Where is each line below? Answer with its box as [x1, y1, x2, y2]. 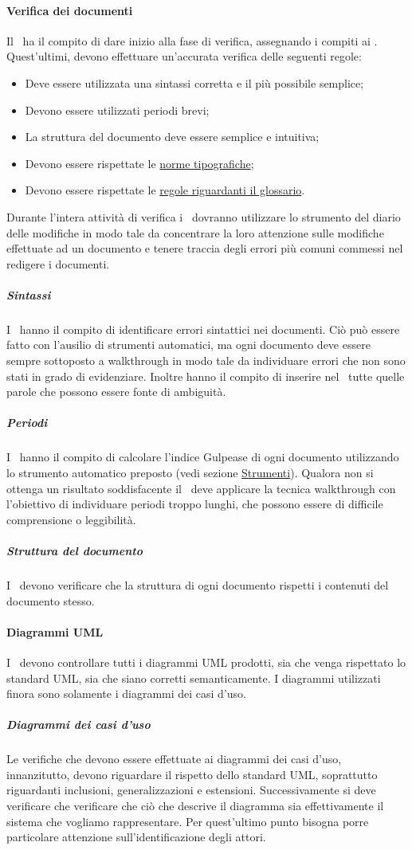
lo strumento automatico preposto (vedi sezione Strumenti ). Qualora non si [6, 464, 374, 481]
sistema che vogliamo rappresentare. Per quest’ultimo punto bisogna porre [6, 813, 369, 829]
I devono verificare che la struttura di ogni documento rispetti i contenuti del [6, 576, 389, 593]
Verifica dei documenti [6, 2, 133, 18]
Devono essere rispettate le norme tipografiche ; [25, 155, 254, 171]
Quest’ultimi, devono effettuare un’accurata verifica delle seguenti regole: [6, 48, 362, 65]
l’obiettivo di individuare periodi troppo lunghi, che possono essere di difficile [6, 496, 383, 512]
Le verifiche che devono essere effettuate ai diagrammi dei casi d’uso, [6, 750, 342, 767]
